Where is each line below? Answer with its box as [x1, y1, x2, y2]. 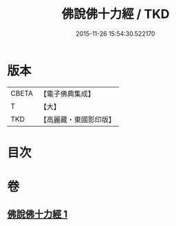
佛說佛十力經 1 [7, 208, 68, 220]
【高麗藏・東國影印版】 [39, 114, 115, 124]
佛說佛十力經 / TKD [61, 6, 170, 22]
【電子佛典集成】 [39, 89, 95, 99]
